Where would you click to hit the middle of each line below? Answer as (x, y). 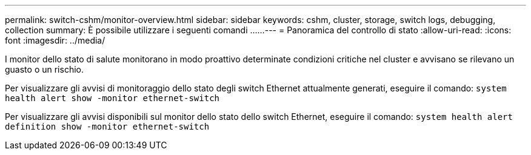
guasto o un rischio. (44, 69)
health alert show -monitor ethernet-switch (112, 98)
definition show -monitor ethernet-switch (107, 127)
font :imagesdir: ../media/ (55, 40)
